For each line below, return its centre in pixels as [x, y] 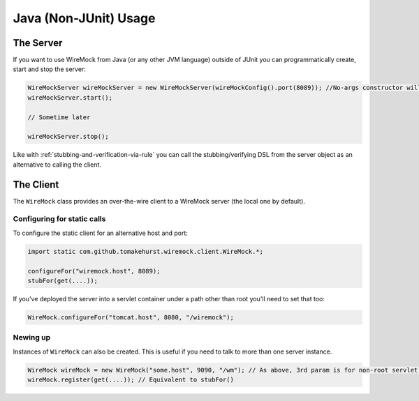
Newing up [32, 338]
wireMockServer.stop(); [68, 137]
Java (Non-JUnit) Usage [84, 18]
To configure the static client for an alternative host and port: [101, 233]
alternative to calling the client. [57, 165]
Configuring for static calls [59, 219]
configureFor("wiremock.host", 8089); [94, 271]
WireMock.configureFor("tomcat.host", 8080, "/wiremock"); [131, 317]
